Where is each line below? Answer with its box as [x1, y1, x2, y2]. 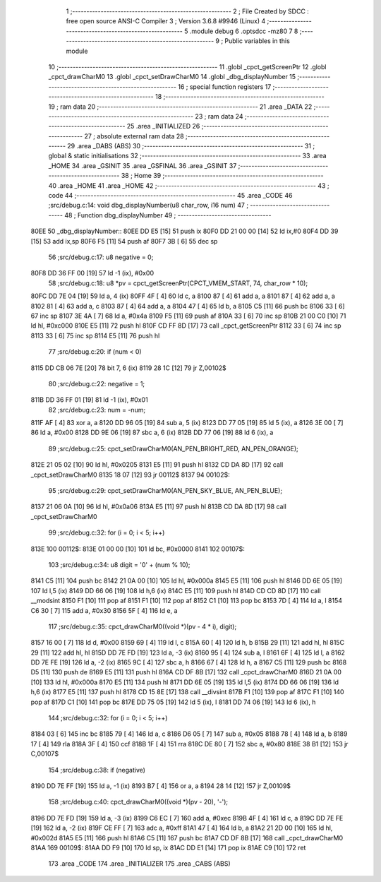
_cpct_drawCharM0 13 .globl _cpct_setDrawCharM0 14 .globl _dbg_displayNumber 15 [48, 73, 296, 81]
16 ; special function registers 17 [177, 82, 272, 91]
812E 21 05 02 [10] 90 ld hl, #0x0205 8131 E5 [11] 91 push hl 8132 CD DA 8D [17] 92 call [30, 460, 284, 469]
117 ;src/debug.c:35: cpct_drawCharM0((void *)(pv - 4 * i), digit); [48, 622, 237, 631]
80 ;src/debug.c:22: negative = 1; [48, 379, 145, 388]
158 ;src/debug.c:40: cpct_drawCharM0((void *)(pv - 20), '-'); [48, 798, 229, 806]
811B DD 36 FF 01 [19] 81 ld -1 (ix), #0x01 [30, 395, 148, 404]
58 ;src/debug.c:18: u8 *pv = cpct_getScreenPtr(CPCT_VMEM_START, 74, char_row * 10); [48, 279, 308, 287]
